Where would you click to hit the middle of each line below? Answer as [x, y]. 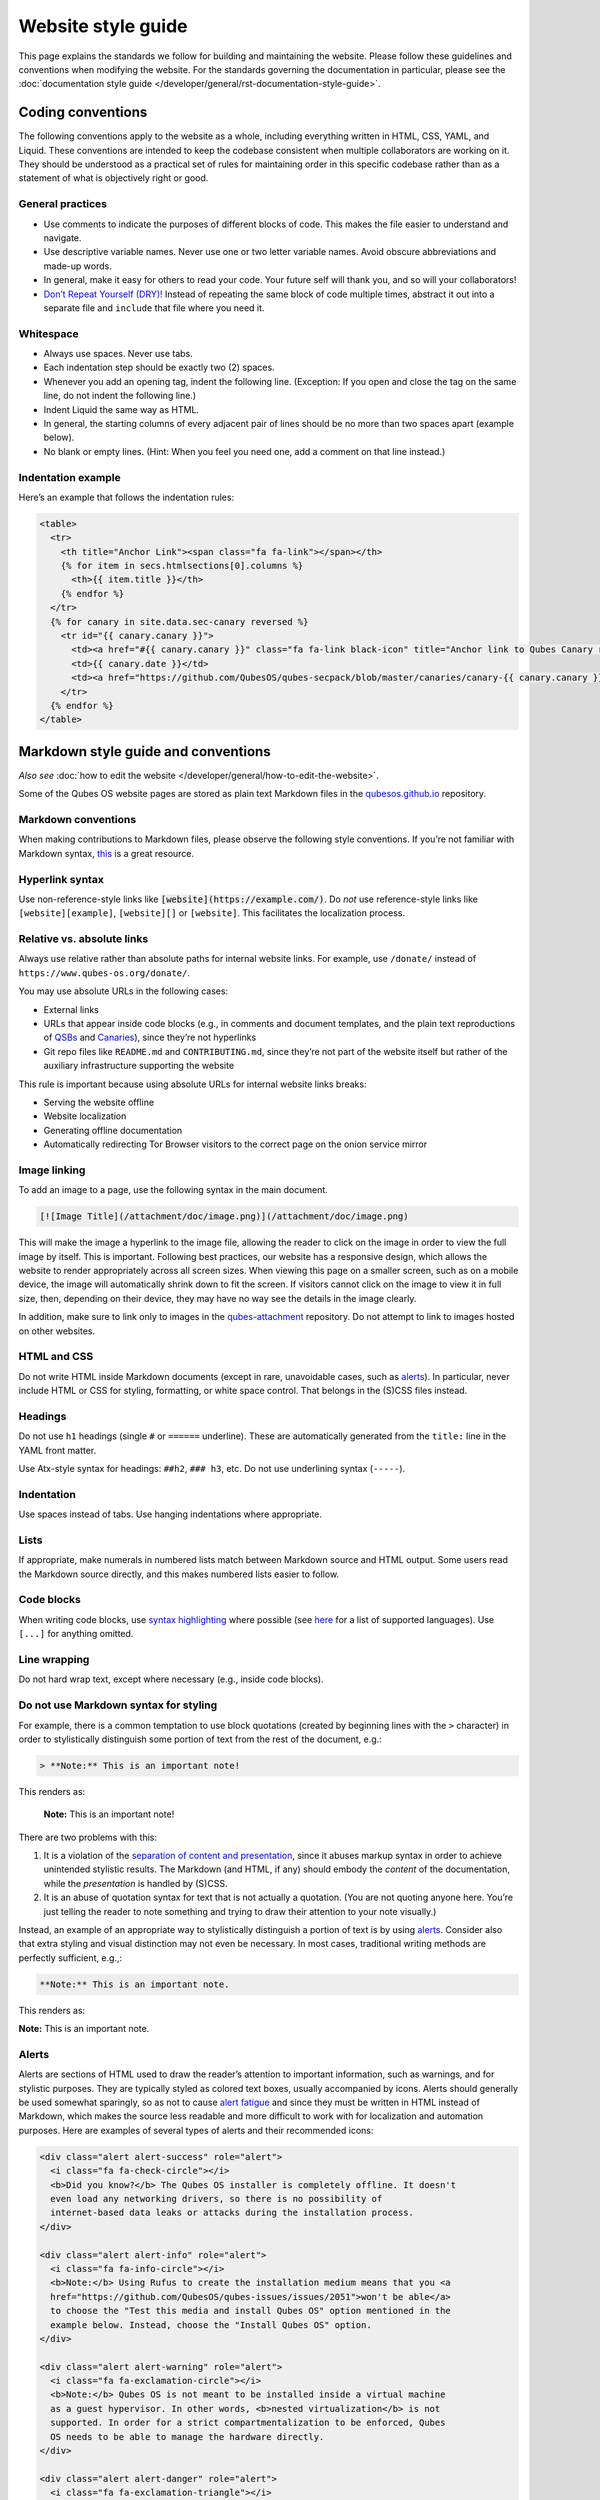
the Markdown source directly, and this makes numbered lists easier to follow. [179, 1574]
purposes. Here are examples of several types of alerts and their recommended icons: [196, 2130]
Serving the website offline [99, 1102]
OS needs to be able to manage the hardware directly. [187, 2436]
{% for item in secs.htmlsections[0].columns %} [182, 566]
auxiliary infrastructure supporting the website [139, 1066]
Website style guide [103, 26]
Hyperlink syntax [61, 879]
